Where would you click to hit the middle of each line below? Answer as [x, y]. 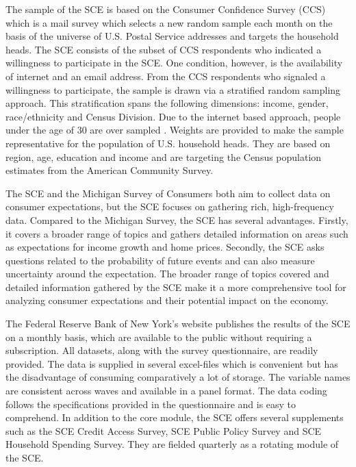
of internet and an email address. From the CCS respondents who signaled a [166, 76]
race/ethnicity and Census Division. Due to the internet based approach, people [173, 116]
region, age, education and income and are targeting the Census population [164, 156]
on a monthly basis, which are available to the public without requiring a [159, 337]
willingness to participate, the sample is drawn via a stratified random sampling [173, 89]
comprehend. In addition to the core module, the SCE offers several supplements [175, 417]
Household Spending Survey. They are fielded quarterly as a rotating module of [172, 444]
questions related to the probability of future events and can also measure [160, 260]
